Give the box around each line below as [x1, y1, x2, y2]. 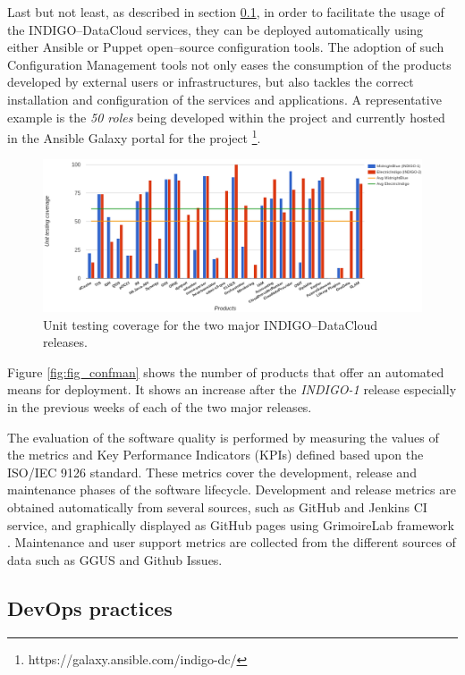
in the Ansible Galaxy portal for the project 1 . [7, 126, 261, 147]
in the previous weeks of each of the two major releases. [7, 397, 312, 416]
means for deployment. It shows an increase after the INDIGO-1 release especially [7, 380, 457, 399]
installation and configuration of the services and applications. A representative [7, 89, 442, 108]
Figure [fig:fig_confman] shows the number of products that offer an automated [7, 362, 444, 381]
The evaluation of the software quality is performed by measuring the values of [7, 427, 439, 446]
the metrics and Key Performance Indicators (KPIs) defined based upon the [7, 445, 424, 464]
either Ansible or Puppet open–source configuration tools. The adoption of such [7, 38, 444, 56]
